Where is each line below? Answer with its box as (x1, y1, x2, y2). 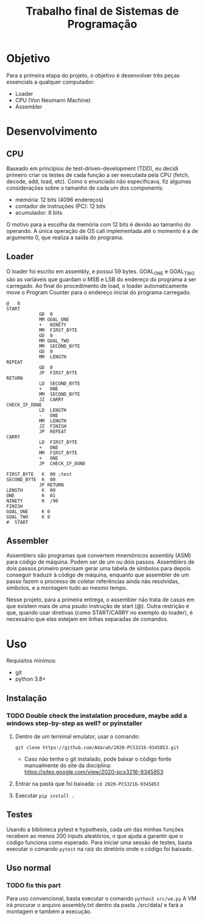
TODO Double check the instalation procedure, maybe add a (6, 711, 188, 720)
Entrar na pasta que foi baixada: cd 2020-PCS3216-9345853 (15, 779, 160, 787)
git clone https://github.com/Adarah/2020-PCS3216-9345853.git (15, 744, 180, 751)
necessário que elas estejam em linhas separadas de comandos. (6, 615, 169, 623)
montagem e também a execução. (6, 908, 93, 916)
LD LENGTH (38, 407, 67, 413)
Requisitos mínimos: (6, 657, 57, 664)
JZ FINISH (38, 423, 67, 429)
